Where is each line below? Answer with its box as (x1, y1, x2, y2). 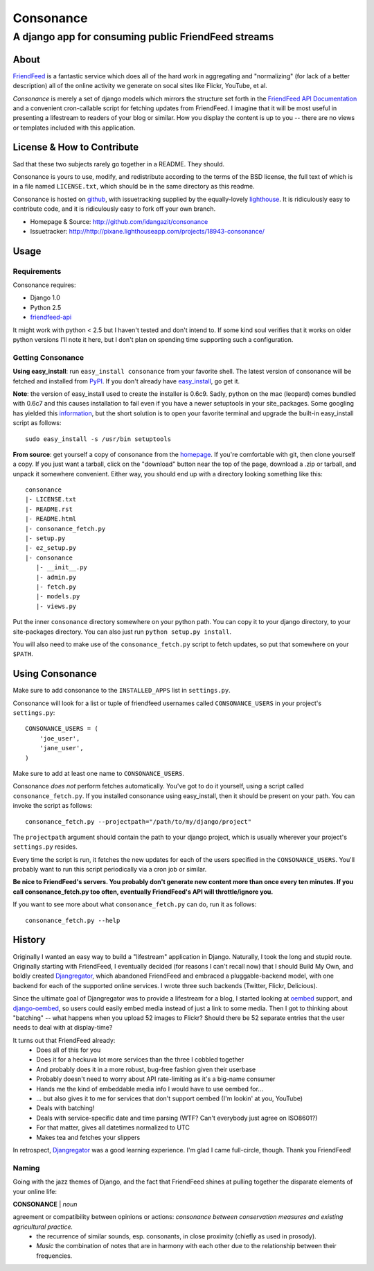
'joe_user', (39, 734, 80, 742)
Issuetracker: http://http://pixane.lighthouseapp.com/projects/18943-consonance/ (30, 227, 265, 235)
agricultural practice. (12, 1222, 73, 1231)
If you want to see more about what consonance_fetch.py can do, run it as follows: (12, 900, 257, 908)
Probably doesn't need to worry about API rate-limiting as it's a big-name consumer (36, 1075, 276, 1083)
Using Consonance (12, 668, 97, 680)
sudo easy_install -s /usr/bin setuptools (25, 435, 172, 443)
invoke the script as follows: (12, 802, 93, 810)
